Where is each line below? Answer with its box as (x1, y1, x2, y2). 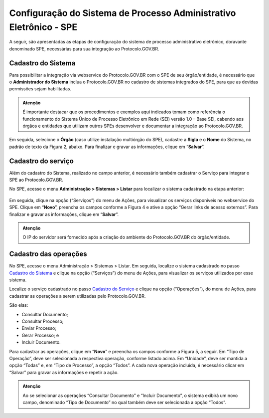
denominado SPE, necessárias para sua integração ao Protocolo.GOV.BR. (9, 45, 159, 52)
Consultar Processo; (21, 318, 64, 324)
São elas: (9, 302, 28, 308)
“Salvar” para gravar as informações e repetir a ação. (9, 369, 119, 375)
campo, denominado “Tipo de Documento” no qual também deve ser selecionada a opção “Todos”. (22, 399, 226, 405)
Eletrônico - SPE (9, 21, 77, 32)
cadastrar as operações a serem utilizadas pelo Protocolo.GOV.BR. (9, 293, 146, 299)
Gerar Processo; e (21, 332, 59, 338)
